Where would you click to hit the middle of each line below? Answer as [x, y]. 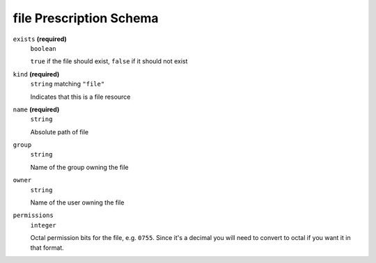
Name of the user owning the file [77, 202]
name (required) [36, 109]
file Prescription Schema [86, 18]
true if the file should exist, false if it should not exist [109, 61]
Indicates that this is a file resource [80, 97]
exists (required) [40, 39]
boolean [44, 48]
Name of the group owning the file [79, 167]
